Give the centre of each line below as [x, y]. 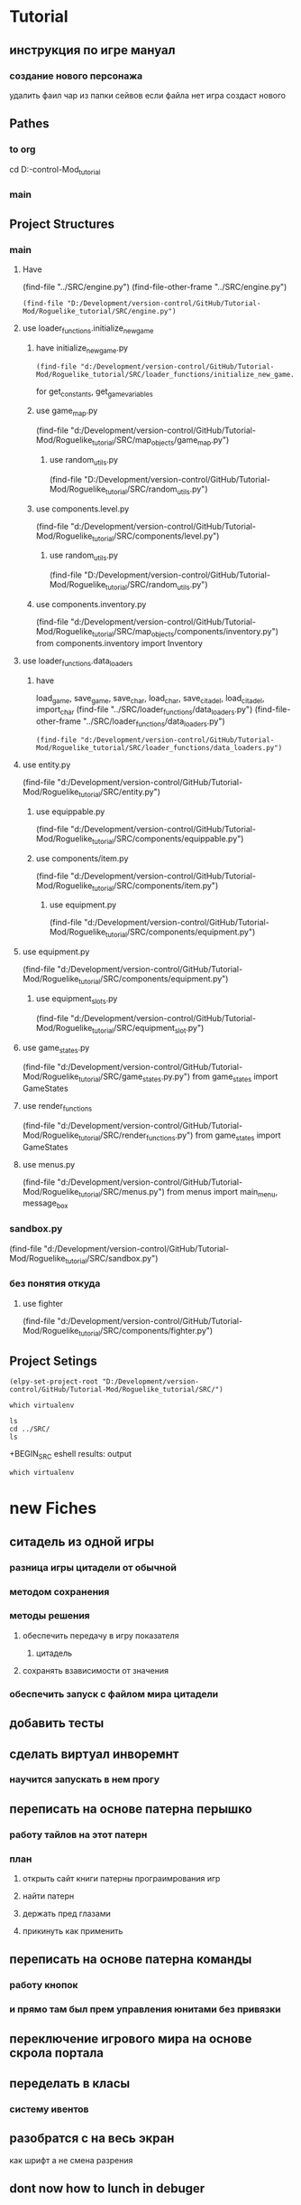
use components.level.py [82, 509]
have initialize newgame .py [82, 348]
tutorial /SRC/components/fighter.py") [146, 1332]
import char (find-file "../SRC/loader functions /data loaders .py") [144, 711]
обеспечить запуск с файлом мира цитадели [114, 1694]
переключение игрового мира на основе [131, 2038]
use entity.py [46, 765]
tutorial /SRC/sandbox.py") [112, 1259]
